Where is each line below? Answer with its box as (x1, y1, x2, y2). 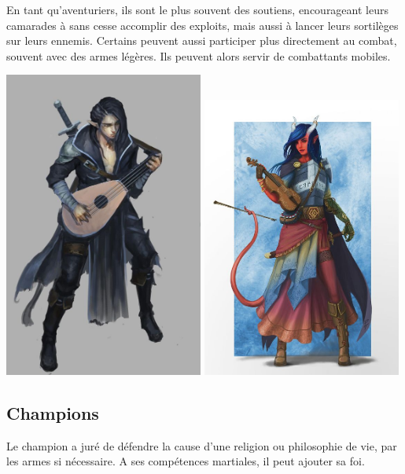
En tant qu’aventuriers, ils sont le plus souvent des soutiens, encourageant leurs (6, 2, 388, 17)
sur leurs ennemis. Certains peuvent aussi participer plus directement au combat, (6, 32, 397, 49)
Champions (6, 400, 99, 424)
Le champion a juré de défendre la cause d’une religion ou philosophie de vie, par (6, 437, 397, 454)
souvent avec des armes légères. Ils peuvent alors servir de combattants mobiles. (6, 47, 391, 64)
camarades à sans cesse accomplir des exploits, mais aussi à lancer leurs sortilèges (6, 17, 399, 33)
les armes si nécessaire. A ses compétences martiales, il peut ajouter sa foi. (6, 453, 365, 469)
